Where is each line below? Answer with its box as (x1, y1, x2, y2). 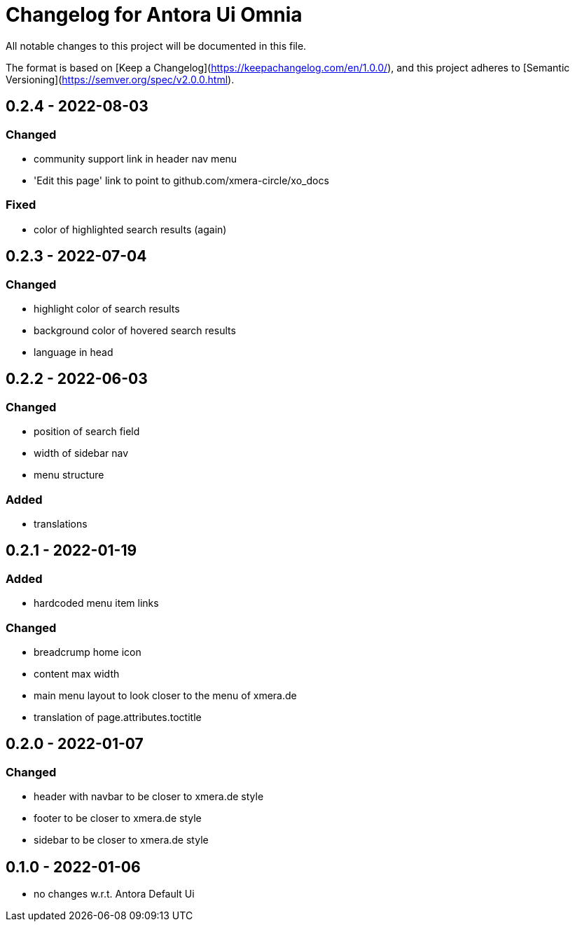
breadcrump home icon (34, 645, 141, 658)
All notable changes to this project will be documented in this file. (6, 39, 307, 52)
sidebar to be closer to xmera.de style (34, 834, 209, 846)
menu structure (34, 469, 104, 481)
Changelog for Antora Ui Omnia (6, 3, 303, 27)
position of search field (34, 425, 140, 438)
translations (34, 517, 88, 530)
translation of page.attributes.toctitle (34, 710, 202, 723)
